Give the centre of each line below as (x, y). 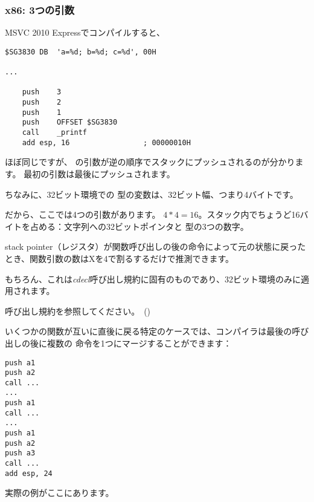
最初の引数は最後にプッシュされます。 (99, 173)
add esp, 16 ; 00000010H (106, 142)
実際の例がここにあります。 (59, 493)
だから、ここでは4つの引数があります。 (83, 214)
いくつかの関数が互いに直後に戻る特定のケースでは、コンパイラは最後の (149, 331)
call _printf (55, 133)
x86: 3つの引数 (40, 9)
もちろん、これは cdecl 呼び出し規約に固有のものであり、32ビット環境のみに (153, 279)
